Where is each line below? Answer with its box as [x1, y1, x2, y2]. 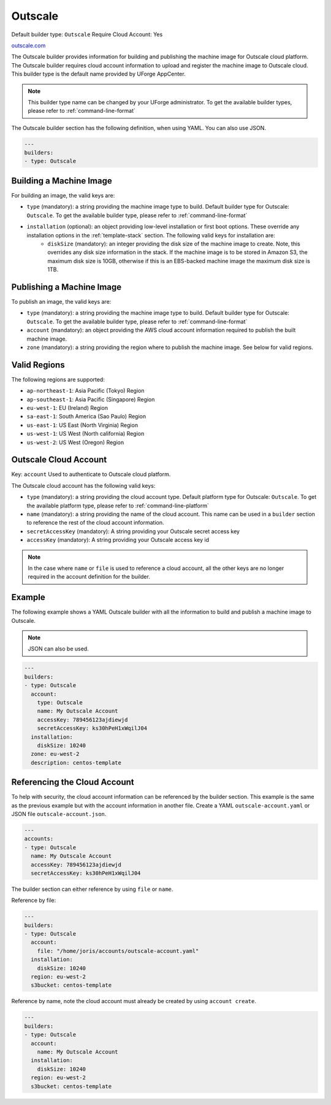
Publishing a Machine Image [11, 282, 122, 292]
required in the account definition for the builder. [28, 573, 150, 580]
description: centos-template [31, 759, 122, 766]
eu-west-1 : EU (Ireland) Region [26, 404, 108, 411]
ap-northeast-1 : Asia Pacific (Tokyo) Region [26, 387, 145, 395]
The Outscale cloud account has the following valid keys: [11, 482, 156, 489]
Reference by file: [11, 896, 56, 904]
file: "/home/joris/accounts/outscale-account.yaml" [37, 947, 199, 954]
